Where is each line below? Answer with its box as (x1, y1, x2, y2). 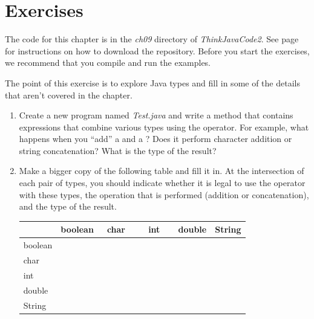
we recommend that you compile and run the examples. (5, 56, 211, 69)
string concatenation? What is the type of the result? (19, 144, 217, 156)
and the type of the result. (19, 200, 117, 213)
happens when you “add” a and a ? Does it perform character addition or (19, 132, 292, 145)
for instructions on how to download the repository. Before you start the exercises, (5, 44, 310, 57)
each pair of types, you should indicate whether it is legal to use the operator (19, 176, 306, 189)
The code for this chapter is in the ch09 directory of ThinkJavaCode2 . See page (5, 33, 299, 45)
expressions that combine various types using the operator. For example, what (19, 120, 309, 133)
